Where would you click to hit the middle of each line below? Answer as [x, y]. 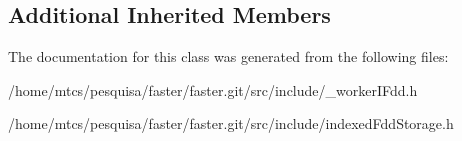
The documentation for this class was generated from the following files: [228, 56]
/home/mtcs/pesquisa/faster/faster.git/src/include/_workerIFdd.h [213, 89]
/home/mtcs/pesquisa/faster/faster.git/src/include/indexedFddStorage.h [231, 123]
